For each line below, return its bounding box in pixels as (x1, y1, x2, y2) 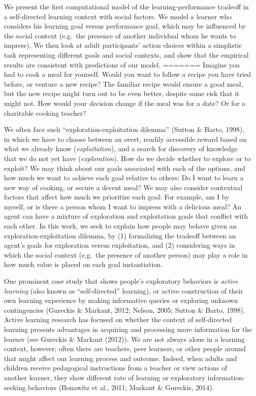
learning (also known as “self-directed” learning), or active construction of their (4, 285, 243, 296)
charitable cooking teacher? (4, 107, 86, 118)
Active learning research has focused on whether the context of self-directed (4, 314, 232, 325)
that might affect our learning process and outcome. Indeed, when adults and (4, 353, 237, 363)
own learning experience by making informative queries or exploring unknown (4, 295, 238, 305)
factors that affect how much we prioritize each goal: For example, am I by (4, 192, 229, 202)
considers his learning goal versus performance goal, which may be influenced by (4, 21, 246, 31)
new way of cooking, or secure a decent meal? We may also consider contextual (4, 182, 243, 192)
